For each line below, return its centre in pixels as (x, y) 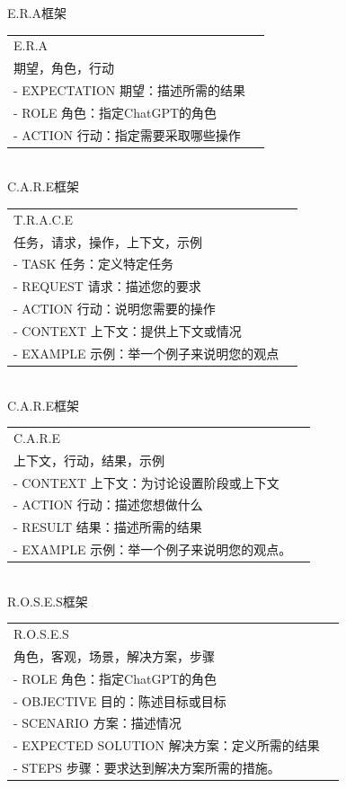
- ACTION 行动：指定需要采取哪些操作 (127, 134)
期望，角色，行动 (64, 68)
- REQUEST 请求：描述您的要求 (107, 286)
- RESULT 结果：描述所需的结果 (108, 527)
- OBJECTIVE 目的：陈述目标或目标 (120, 700)
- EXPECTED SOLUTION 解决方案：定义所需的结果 (167, 745)
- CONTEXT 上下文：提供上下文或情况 (128, 330)
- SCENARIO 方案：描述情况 (98, 723)
